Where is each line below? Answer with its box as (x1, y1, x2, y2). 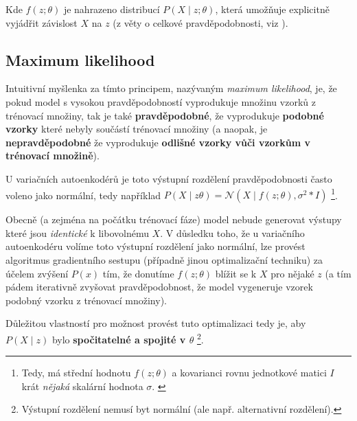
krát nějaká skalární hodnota (21, 378, 143, 393)
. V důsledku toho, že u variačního (160, 225, 305, 240)
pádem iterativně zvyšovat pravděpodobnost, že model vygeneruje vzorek (5, 280, 313, 294)
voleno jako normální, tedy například (5, 187, 161, 202)
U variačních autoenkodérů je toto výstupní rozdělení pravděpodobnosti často (5, 171, 332, 185)
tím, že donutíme (102, 266, 174, 280)
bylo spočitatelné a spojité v (51, 332, 186, 346)
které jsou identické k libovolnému (5, 225, 149, 240)
